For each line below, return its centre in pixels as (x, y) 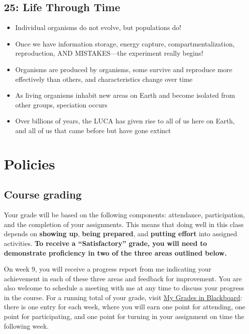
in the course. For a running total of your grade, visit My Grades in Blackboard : (123, 297)
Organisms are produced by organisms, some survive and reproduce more (124, 69)
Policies (29, 163)
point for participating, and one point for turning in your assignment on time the (124, 316)
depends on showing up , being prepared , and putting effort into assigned (121, 234)
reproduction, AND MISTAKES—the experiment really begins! (109, 53)
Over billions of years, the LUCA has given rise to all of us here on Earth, (125, 121)
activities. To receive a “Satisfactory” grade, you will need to (106, 243)
